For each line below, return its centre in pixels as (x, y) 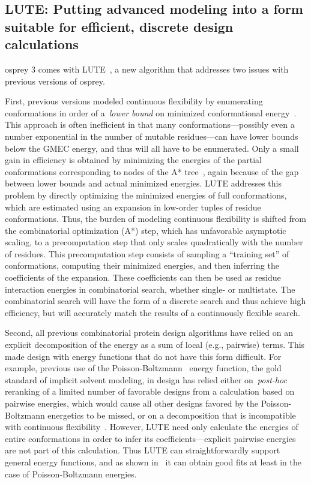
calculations (42, 44)
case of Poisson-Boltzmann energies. (71, 474)
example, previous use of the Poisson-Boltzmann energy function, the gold (143, 368)
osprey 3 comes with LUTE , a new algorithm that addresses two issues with (147, 69)
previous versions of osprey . (55, 81)
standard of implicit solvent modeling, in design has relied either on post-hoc (146, 379)
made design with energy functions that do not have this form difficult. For (143, 356)
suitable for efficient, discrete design (119, 26)
